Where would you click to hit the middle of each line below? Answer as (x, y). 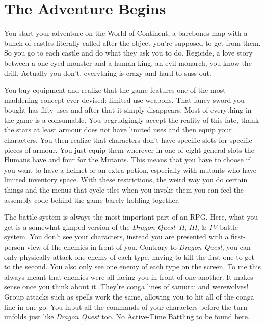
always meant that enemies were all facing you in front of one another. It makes (129, 276)
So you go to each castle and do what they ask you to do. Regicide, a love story (128, 53)
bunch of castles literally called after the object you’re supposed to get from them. (132, 43)
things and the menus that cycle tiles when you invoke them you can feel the (124, 190)
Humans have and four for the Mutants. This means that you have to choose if (127, 160)
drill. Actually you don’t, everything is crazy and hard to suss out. (108, 73)
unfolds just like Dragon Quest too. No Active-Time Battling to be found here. (127, 317)
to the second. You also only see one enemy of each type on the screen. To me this (132, 267)
